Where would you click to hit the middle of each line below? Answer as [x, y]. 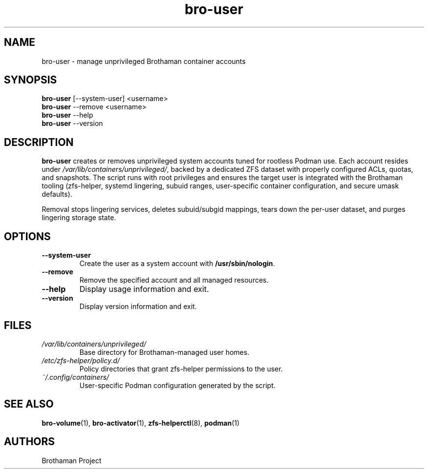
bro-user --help [67, 115]
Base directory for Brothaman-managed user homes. [164, 352]
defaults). [57, 194]
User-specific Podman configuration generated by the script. [177, 385]
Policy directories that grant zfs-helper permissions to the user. [181, 369]
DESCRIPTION [39, 142]
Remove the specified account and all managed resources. [174, 280]
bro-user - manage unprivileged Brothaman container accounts [144, 61]
